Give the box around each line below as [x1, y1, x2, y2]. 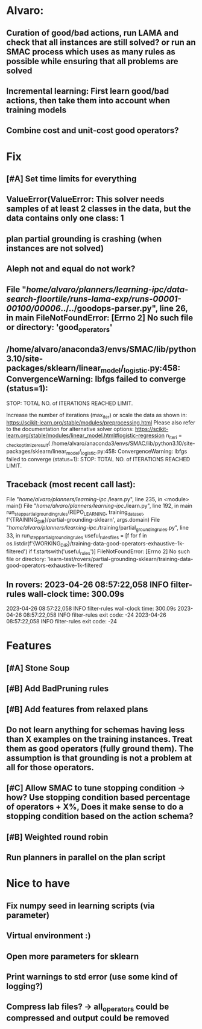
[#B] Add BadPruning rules [6, 684, 109, 694]
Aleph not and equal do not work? [6, 264, 136, 274]
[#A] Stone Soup [6, 663, 70, 673]
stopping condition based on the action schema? [6, 811, 194, 822]
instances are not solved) [6, 243, 104, 253]
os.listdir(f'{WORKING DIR [6, 539, 68, 548]
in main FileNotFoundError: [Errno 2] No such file [6, 313, 194, 323]
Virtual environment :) [6, 930, 91, 941]
